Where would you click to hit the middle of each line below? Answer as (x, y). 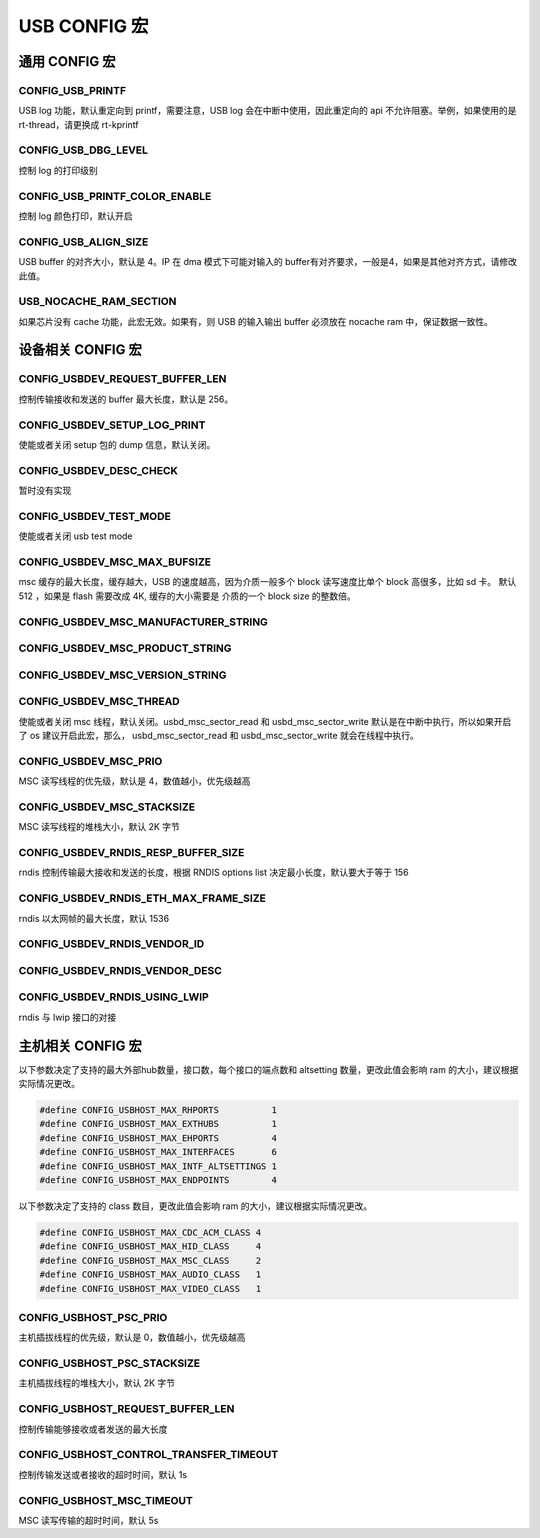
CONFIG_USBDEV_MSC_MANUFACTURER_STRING (143, 622)
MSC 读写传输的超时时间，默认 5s (88, 1520)
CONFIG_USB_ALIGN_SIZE (83, 242)
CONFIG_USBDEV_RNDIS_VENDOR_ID (111, 944)
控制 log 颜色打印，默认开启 (76, 216)
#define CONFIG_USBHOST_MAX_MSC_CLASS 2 (150, 1260)
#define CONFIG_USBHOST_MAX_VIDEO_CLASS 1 (150, 1288)
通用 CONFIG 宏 (67, 61)
